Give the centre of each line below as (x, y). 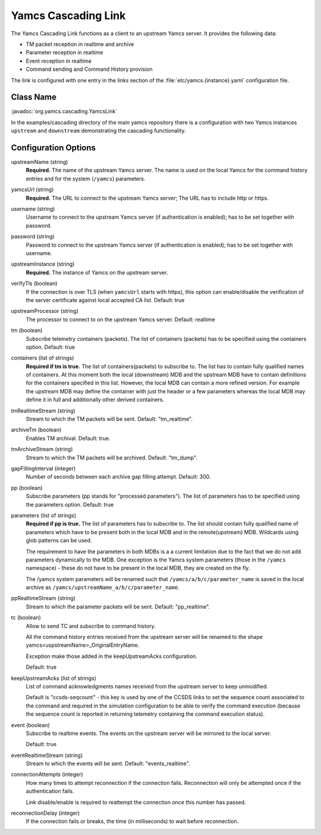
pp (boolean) (27, 488)
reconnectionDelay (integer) (45, 813)
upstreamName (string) (40, 162)
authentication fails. (50, 791)
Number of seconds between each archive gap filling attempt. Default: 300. (118, 477)
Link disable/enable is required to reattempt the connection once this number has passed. (136, 802)
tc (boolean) (26, 617)
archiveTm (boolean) (36, 430)
